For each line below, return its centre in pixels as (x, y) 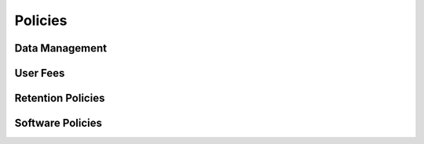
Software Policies (58, 123)
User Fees (40, 73)
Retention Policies (60, 98)
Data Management (61, 48)
